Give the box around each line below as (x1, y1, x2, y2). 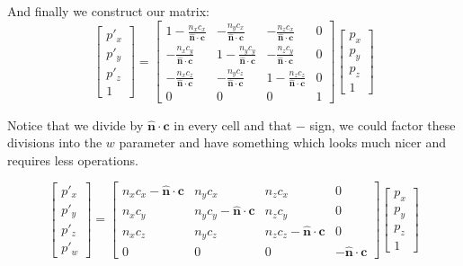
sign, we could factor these (309, 115, 456, 134)
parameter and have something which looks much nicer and (119, 133, 447, 152)
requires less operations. (7, 150, 138, 169)
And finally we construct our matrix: (7, 2, 209, 20)
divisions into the (7, 133, 102, 152)
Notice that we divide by (7, 115, 144, 134)
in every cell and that (174, 115, 292, 134)
